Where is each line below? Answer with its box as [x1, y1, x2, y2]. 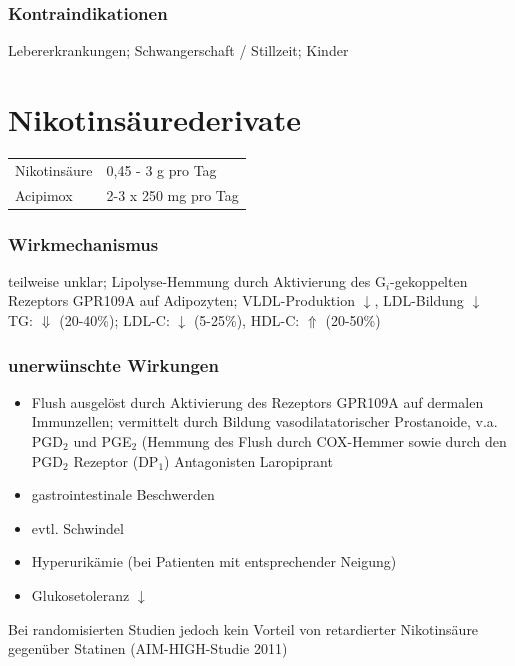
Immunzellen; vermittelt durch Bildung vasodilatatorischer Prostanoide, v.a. [31, 411, 498, 432]
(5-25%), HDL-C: [193, 310, 300, 331]
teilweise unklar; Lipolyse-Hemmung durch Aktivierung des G [8, 270, 386, 291]
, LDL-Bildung [374, 290, 464, 311]
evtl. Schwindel [31, 517, 124, 538]
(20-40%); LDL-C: [59, 310, 170, 331]
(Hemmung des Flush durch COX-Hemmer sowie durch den [141, 431, 507, 452]
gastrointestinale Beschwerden [31, 484, 215, 505]
